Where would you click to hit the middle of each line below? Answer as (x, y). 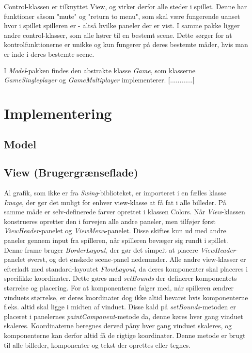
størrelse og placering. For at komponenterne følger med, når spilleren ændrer (119, 288)
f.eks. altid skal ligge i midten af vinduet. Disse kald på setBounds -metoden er (120, 307)
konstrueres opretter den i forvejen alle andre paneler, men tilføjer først (110, 221)
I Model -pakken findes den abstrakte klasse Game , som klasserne (100, 70)
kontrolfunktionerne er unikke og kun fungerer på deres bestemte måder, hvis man (126, 44)
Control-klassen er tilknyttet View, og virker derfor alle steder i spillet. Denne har (126, 6)
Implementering (58, 113)
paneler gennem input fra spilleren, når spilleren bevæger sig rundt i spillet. (116, 240)
